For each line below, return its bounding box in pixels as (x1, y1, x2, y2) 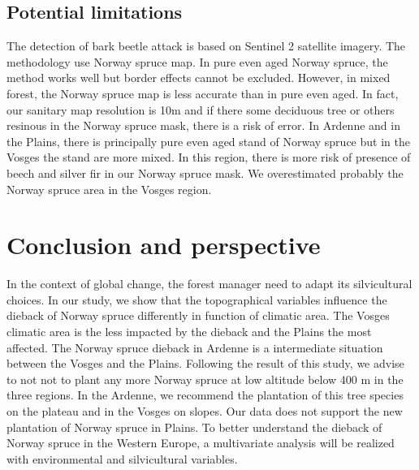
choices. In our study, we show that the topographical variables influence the (6, 291, 387, 308)
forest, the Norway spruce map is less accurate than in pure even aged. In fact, (6, 84, 399, 101)
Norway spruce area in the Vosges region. (6, 180, 212, 197)
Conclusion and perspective (6, 228, 321, 261)
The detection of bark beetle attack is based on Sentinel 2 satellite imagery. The (6, 37, 406, 54)
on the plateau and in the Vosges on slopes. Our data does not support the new (6, 403, 403, 420)
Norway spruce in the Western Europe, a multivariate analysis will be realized (6, 434, 395, 451)
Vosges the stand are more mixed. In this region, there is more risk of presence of (6, 149, 411, 166)
